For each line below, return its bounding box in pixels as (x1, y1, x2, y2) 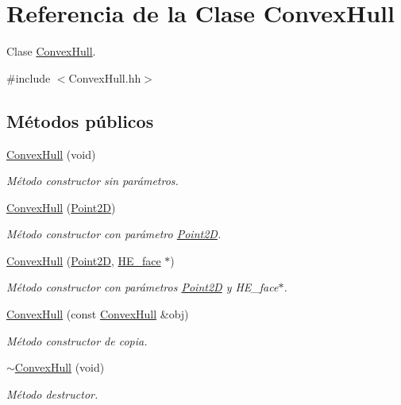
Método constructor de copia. (6, 332, 148, 349)
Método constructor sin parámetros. (6, 172, 179, 189)
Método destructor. (6, 385, 98, 402)
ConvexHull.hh (68, 69, 141, 86)
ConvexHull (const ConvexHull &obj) (6, 306, 189, 322)
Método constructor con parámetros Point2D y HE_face (6, 279, 279, 295)
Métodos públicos (6, 108, 154, 133)
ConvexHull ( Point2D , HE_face (6, 252, 161, 268)
